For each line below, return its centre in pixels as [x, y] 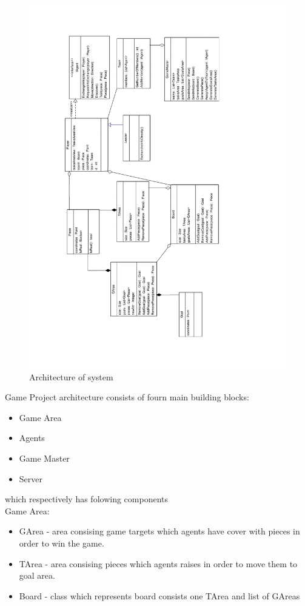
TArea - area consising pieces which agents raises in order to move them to [158, 563]
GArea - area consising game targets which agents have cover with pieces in [159, 531]
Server [31, 478]
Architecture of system [71, 376]
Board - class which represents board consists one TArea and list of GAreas [159, 595]
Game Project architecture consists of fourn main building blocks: [127, 397]
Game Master [44, 458]
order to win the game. [62, 543]
